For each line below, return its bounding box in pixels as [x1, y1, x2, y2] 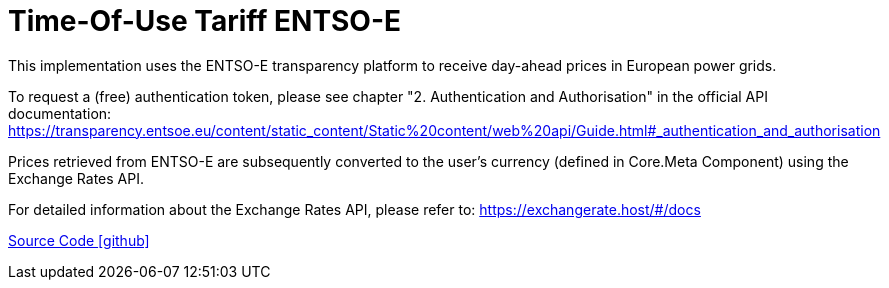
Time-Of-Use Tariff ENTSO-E [8, 4, 401, 38]
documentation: [8, 104, 112, 122]
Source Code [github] [8, 231, 150, 249]
